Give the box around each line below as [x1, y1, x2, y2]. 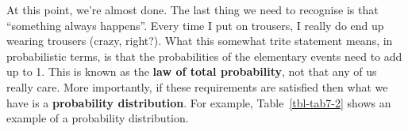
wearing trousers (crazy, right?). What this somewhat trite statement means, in [6, 32, 393, 49]
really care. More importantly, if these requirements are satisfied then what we [6, 78, 388, 95]
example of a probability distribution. [6, 110, 189, 126]
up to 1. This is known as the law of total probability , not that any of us [6, 63, 377, 80]
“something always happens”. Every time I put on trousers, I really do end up [6, 17, 384, 33]
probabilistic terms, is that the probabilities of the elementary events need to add [6, 47, 402, 64]
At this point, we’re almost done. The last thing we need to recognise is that [6, 2, 379, 17]
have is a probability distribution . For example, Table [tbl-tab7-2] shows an [6, 94, 391, 110]
